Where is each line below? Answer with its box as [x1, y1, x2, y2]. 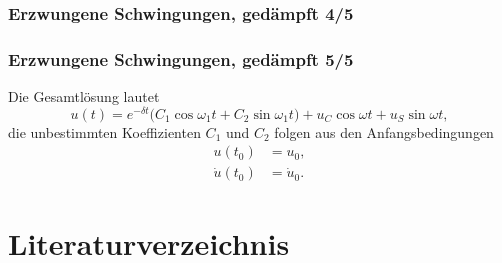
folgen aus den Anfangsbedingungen [274, 121, 494, 142]
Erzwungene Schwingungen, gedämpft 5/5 [8, 46, 354, 71]
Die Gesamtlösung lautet [8, 86, 160, 107]
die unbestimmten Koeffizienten [8, 121, 201, 142]
